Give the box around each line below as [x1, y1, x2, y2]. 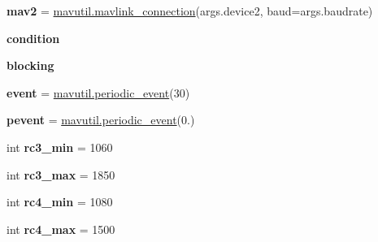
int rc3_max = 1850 [7, 166, 115, 183]
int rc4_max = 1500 [7, 220, 115, 237]
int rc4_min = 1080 [7, 193, 113, 210]
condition [7, 29, 60, 46]
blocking [7, 57, 54, 74]
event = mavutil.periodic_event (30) [7, 84, 190, 101]
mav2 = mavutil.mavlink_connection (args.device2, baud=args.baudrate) [7, 2, 373, 19]
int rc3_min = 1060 [7, 138, 113, 155]
